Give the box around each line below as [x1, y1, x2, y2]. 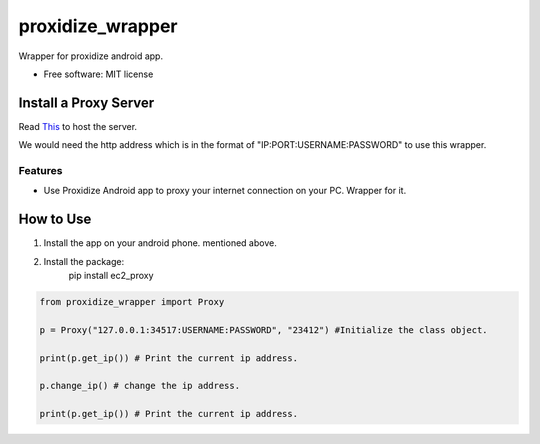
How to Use [18, 211, 92, 228]
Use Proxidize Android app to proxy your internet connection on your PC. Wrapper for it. [43, 185, 407, 197]
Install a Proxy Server [18, 94, 155, 111]
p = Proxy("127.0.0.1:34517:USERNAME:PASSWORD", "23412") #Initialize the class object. [39, 324, 489, 335]
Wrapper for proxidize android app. [18, 50, 164, 62]
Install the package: [43, 255, 125, 267]
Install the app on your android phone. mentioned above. [43, 237, 277, 249]
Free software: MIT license [43, 68, 154, 80]
